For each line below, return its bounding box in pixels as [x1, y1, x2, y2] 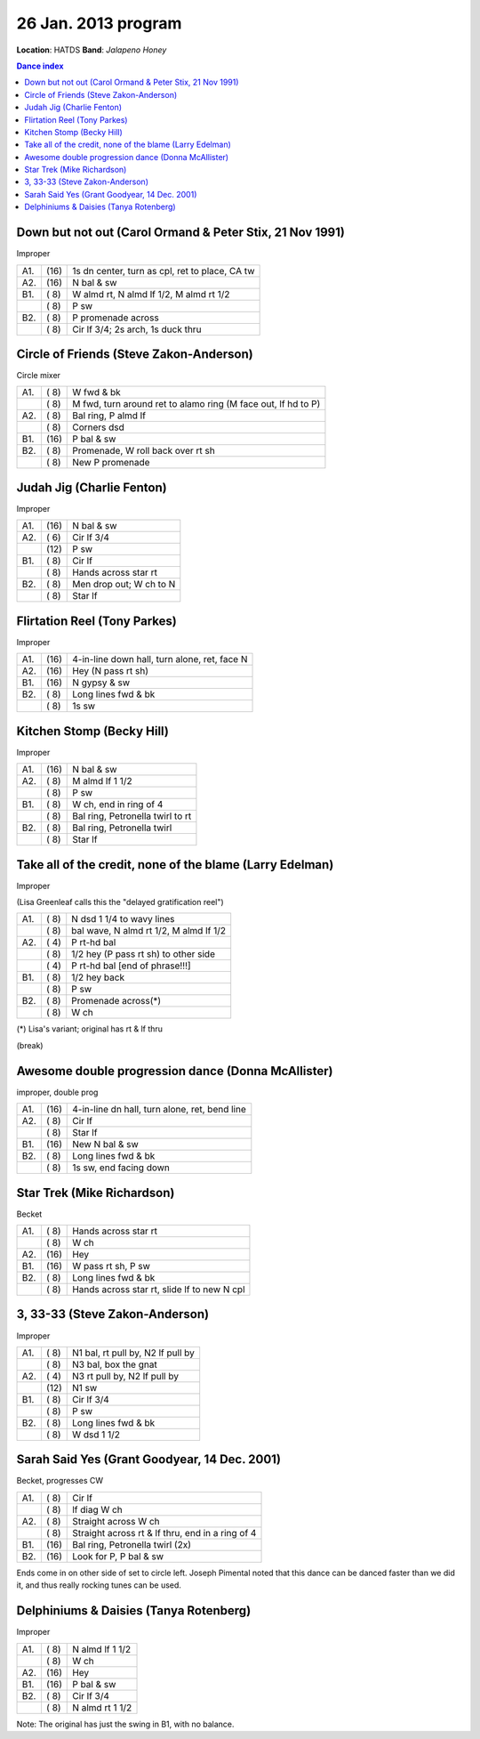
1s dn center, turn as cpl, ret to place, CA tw [72, 264, 255, 277]
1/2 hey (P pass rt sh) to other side [71, 948, 215, 960]
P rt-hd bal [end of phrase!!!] [71, 959, 191, 972]
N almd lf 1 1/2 [72, 1643, 132, 1655]
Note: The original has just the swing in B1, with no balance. [16, 1719, 235, 1729]
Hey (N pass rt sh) [72, 665, 149, 677]
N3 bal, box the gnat [72, 1358, 157, 1371]
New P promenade [72, 457, 150, 469]
